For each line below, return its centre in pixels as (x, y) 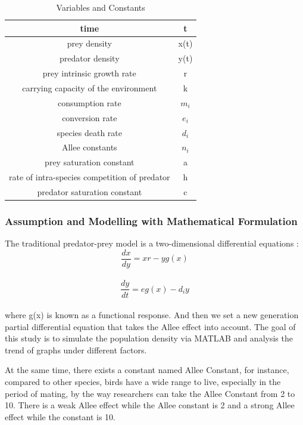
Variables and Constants (101, 7)
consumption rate (89, 102)
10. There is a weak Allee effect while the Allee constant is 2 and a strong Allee (150, 405)
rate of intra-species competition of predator (90, 177)
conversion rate (90, 117)
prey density (89, 43)
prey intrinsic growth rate (89, 73)
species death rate (90, 132)
